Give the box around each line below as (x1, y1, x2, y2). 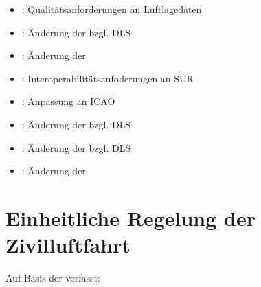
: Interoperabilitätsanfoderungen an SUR (21, 71, 194, 85)
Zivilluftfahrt (5, 231, 130, 259)
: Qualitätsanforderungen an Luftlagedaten (21, 2, 202, 16)
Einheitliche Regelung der (5, 203, 256, 231)
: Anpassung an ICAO (21, 94, 115, 108)
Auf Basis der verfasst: (5, 271, 100, 285)
